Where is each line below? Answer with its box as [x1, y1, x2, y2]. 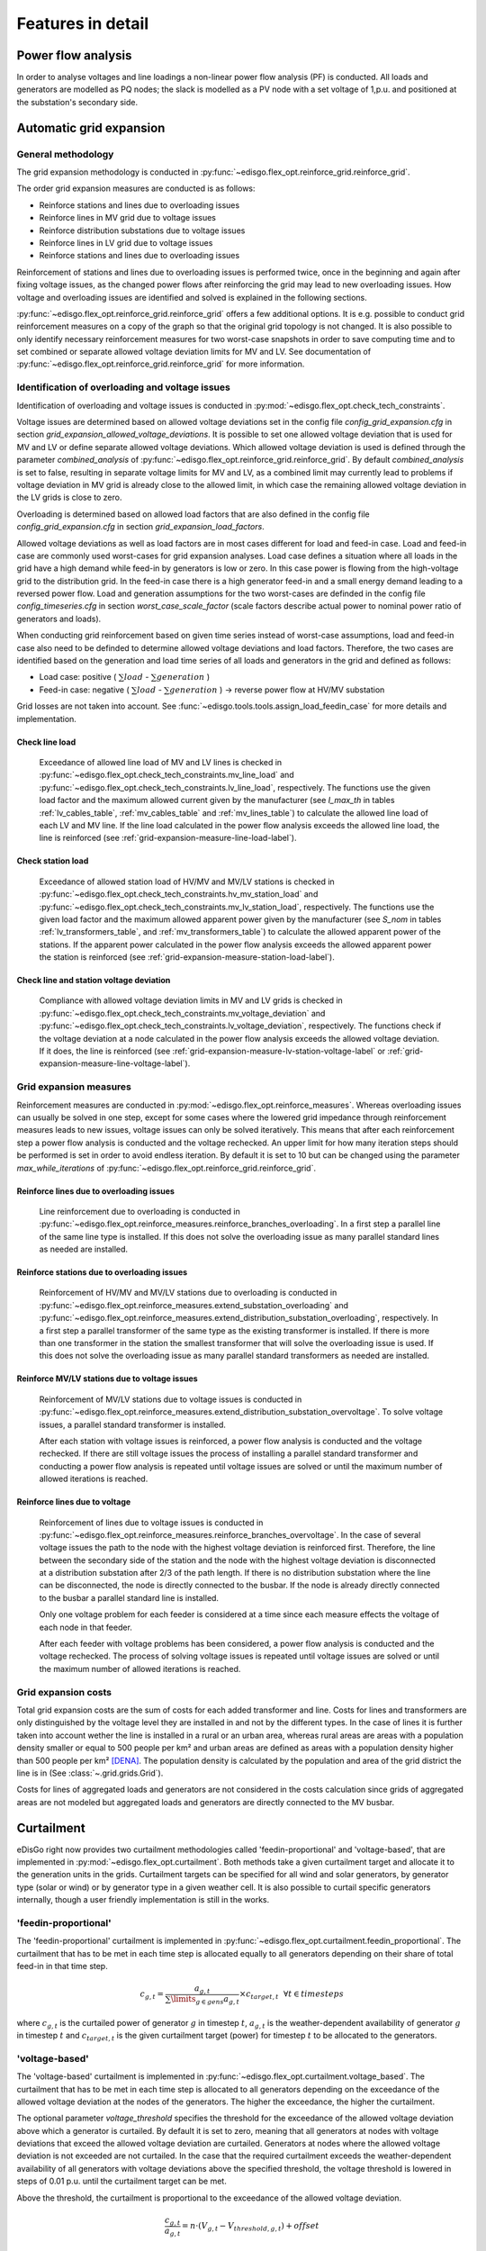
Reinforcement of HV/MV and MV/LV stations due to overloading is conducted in [39, 1288, 337, 1298]
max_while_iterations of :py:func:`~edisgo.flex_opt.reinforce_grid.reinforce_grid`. [16, 1162, 317, 1173]
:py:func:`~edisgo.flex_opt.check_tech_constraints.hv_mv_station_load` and [39, 889, 319, 899]
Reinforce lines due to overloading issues [16, 1185, 175, 1197]
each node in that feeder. [39, 1622, 132, 1632]
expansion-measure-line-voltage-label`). [39, 1058, 191, 1069]
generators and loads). [16, 613, 102, 624]
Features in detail [16, 14, 149, 33]
